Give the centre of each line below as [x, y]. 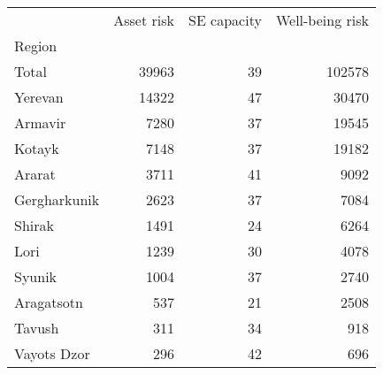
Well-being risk [322, 20]
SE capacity [225, 20]
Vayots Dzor [52, 353]
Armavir [40, 122]
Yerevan [39, 97]
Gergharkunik [57, 199]
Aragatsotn [49, 302]
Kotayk [37, 148]
